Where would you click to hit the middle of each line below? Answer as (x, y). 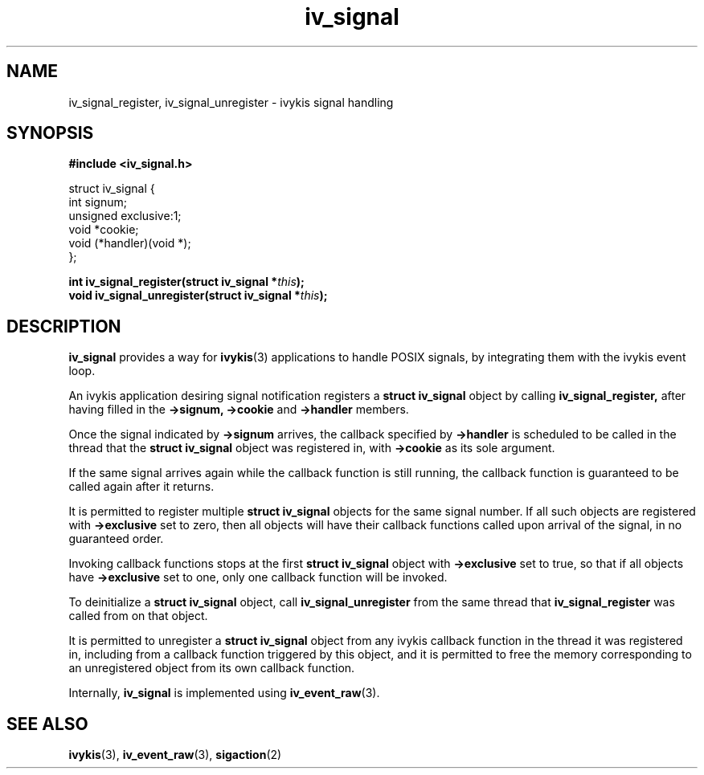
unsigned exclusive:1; (125, 216)
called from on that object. (138, 616)
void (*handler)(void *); (130, 243)
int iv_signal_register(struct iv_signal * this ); (186, 282)
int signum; (98, 202)
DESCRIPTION (64, 326)
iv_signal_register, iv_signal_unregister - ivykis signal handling (231, 102)
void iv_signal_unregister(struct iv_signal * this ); (198, 296)
